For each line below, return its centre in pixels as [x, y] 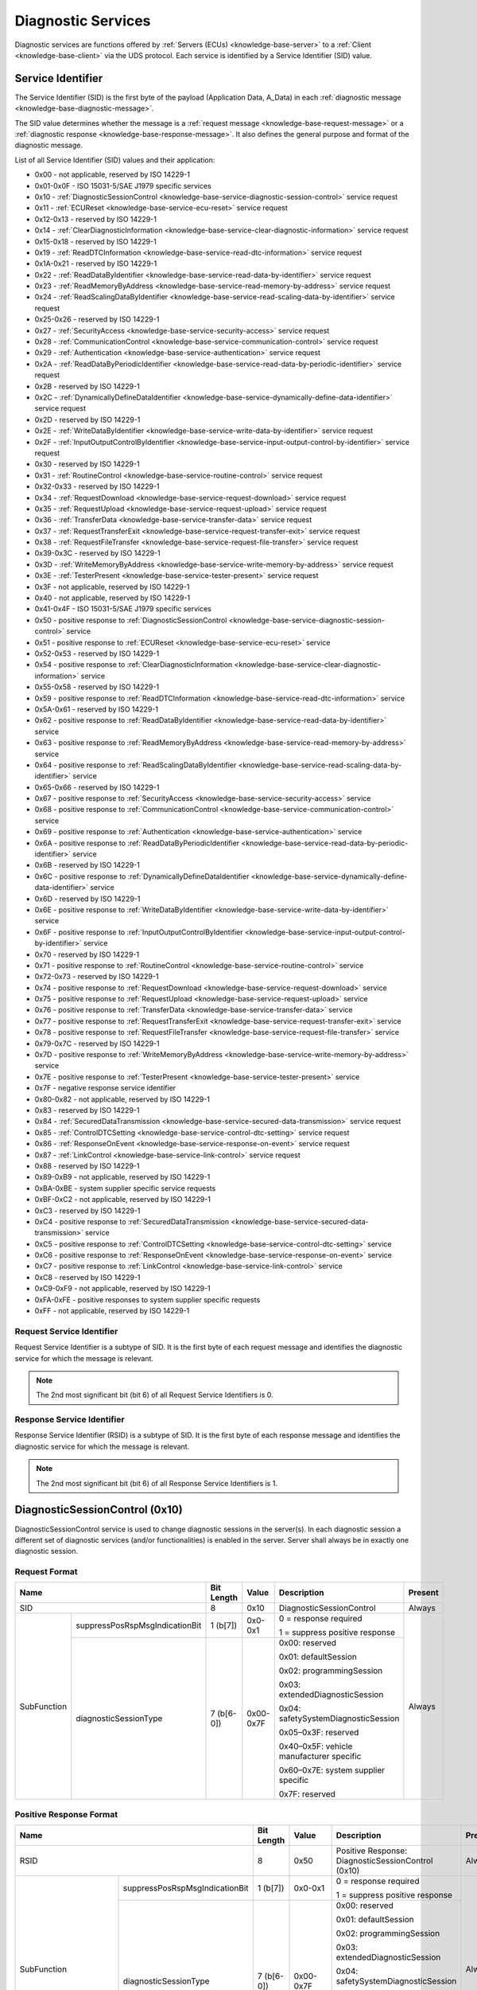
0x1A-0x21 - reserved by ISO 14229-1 [96, 263]
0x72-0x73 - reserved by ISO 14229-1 [97, 977]
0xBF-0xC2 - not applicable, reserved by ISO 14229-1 [122, 1200]
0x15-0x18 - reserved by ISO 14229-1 [95, 241]
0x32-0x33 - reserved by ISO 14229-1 [97, 486]
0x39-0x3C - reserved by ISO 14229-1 [97, 553]
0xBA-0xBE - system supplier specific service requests [125, 1188]
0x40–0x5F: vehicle [316, 1746]
